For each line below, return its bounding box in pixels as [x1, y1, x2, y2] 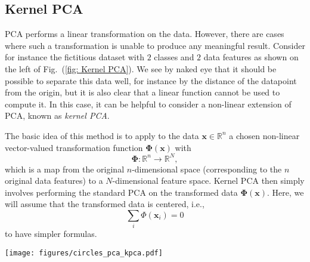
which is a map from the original [5, 162, 125, 175]
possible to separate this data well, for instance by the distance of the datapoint [5, 74, 297, 87]
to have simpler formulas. [5, 227, 97, 240]
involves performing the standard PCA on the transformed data [5, 186, 238, 198]
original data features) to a [5, 174, 103, 187]
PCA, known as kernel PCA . [5, 109, 110, 122]
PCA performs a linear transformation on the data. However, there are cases [5, 27, 284, 40]
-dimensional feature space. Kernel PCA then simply [112, 174, 305, 187]
